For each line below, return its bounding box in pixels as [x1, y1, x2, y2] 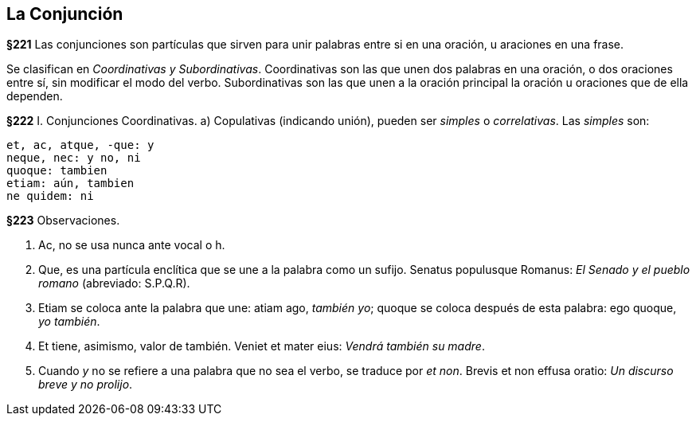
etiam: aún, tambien [6, 177, 135, 190]
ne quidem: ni [6, 190, 94, 203]
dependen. [6, 89, 63, 104]
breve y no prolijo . [38, 377, 133, 392]
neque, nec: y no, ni [6, 151, 141, 165]
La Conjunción [6, 4, 123, 24]
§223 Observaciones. [6, 213, 120, 228]
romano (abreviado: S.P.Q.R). [38, 276, 190, 291]
